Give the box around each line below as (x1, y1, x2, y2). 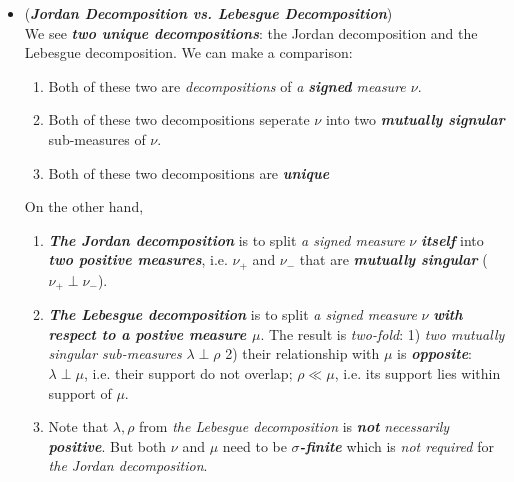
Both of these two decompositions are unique (48, 162, 330, 183)
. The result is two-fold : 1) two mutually (260, 323, 505, 344)
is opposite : (397, 343, 473, 364)
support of (48, 382, 112, 403)
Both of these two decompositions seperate (48, 109, 310, 130)
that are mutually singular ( (299, 249, 488, 270)
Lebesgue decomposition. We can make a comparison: (24, 42, 353, 63)
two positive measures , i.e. (48, 249, 228, 270)
